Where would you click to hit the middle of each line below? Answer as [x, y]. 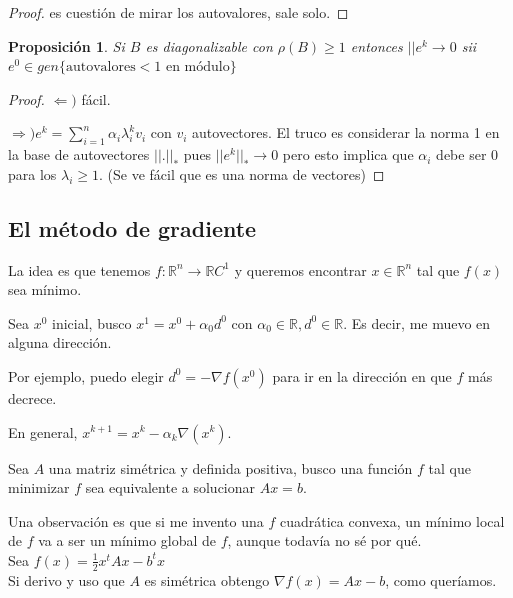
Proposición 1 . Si [66, 45]
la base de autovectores [79, 154]
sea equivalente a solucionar [170, 487]
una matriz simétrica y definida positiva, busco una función [230, 467]
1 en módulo [192, 67]
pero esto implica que [348, 154]
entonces [376, 45]
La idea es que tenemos [79, 269]
